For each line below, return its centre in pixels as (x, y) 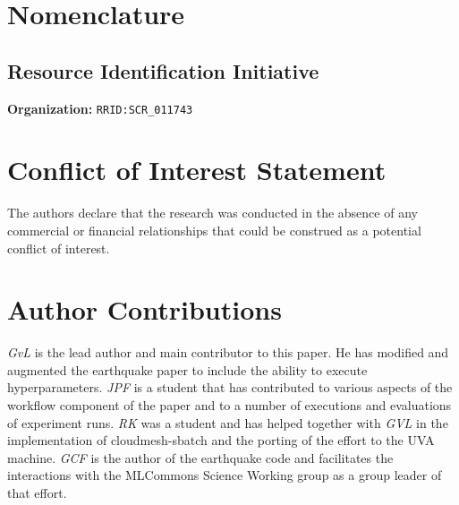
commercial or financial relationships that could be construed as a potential (214, 230)
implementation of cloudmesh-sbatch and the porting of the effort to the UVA (221, 440)
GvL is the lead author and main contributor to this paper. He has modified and (228, 352)
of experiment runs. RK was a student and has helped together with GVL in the (228, 422)
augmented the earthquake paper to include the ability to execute (187, 369)
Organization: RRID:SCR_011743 (100, 108)
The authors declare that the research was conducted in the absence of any (212, 213)
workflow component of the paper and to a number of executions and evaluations (229, 405)
